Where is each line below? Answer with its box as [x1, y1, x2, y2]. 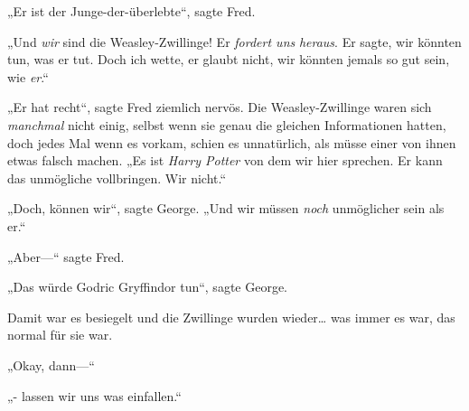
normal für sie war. [7, 325, 113, 344]
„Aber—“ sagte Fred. [7, 247, 125, 266]
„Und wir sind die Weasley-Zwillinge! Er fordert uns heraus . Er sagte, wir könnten [7, 32, 462, 51]
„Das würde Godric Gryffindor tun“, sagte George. [7, 277, 288, 296]
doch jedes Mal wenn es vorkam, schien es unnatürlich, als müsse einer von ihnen [7, 133, 456, 152]
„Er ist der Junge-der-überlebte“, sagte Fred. [7, 2, 256, 20]
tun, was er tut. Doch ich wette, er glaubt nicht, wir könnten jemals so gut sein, [7, 50, 450, 69]
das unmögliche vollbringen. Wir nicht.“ [7, 168, 227, 187]
